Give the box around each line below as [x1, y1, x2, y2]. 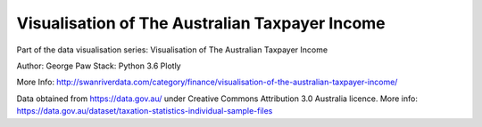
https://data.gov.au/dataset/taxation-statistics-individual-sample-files [16, 106, 273, 116]
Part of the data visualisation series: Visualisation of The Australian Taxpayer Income [16, 44, 328, 55]
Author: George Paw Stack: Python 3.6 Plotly [16, 60, 182, 71]
